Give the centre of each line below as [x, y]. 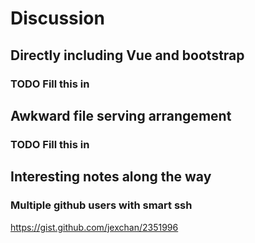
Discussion [57, 18]
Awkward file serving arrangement [121, 115]
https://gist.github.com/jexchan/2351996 [94, 227]
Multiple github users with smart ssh [101, 205]
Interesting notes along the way [111, 177]
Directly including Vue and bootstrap [127, 55]
